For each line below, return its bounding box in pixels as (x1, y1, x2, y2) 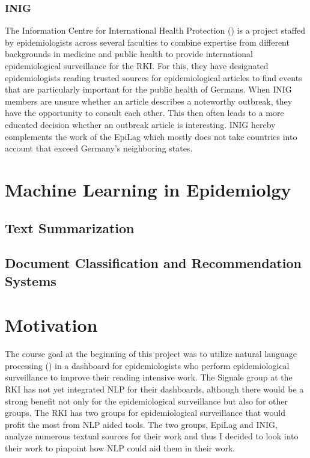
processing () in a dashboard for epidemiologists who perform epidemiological (5, 359, 290, 371)
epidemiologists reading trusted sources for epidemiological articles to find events (5, 71, 302, 84)
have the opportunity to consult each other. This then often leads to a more (5, 106, 284, 119)
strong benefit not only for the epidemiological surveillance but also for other (5, 394, 288, 407)
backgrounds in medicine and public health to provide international (5, 47, 253, 60)
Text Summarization (5, 218, 135, 237)
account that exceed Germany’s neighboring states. (5, 142, 193, 154)
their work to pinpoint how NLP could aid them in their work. (5, 441, 236, 454)
